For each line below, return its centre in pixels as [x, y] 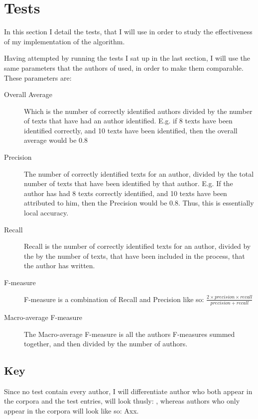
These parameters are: [38, 77]
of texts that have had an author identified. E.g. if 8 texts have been [128, 121]
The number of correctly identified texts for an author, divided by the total [139, 173]
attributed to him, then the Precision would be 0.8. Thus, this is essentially [139, 203]
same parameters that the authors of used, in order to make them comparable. [124, 67]
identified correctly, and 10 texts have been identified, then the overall [131, 130]
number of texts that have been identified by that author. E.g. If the [129, 183]
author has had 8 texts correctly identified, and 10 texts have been [126, 193]
